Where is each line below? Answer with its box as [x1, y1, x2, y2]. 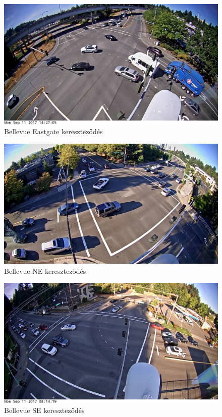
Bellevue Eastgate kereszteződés [4, 126, 103, 137]
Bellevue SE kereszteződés [4, 405, 85, 415]
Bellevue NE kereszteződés [4, 265, 86, 276]
